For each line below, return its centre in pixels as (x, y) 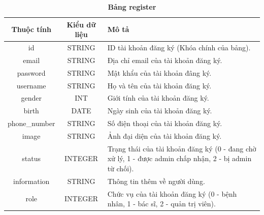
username (31, 85)
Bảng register (132, 7)
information (31, 181)
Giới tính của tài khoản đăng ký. (158, 98)
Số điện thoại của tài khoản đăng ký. (165, 123)
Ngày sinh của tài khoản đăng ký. (160, 111)
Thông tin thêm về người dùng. (156, 181)
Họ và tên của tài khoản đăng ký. (159, 85)
